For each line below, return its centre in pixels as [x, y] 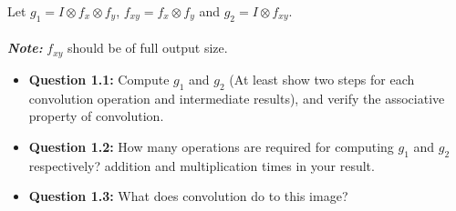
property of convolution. [96, 116]
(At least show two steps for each [322, 79]
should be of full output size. [148, 48]
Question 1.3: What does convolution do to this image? [188, 196]
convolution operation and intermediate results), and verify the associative [237, 98]
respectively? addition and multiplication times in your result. [202, 165]
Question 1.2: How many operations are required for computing [211, 146]
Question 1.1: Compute [99, 79]
